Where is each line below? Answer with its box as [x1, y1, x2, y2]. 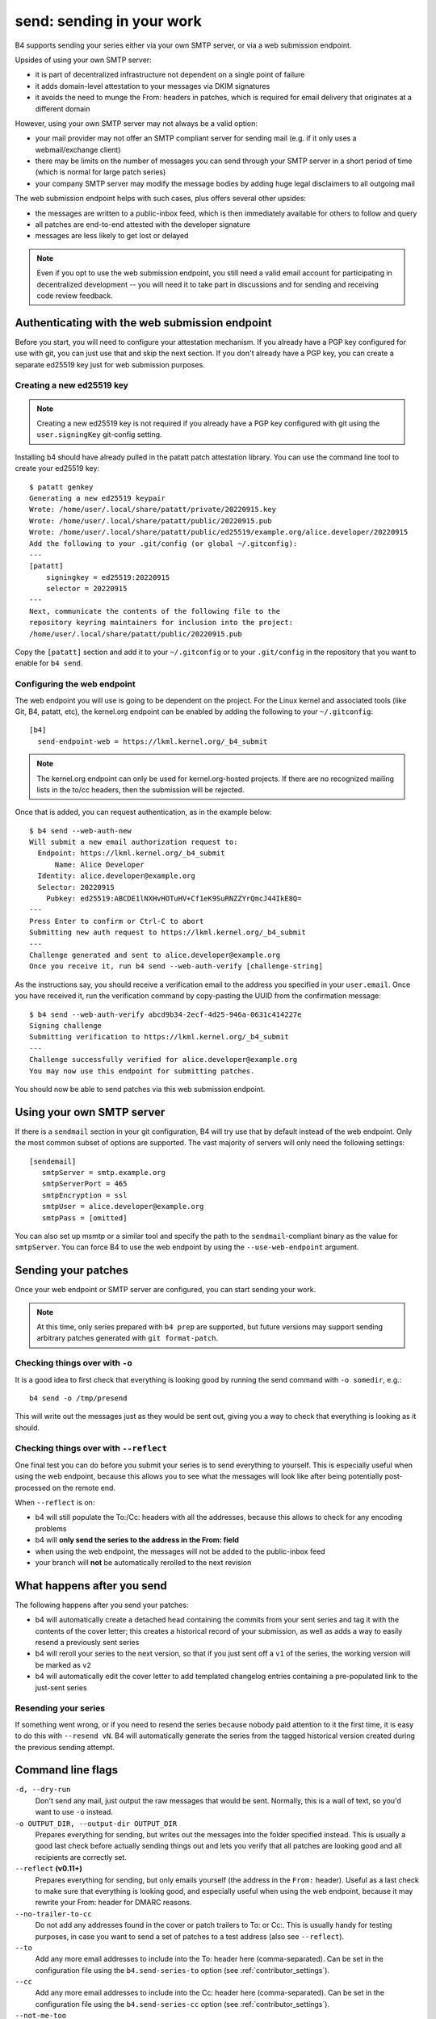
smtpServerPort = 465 [41, 1179, 128, 1189]
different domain [35, 103, 90, 113]
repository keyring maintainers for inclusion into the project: [29, 618, 294, 628]
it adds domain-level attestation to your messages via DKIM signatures [35, 81, 270, 90]
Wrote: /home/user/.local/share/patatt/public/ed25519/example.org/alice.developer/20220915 [29, 527, 409, 537]
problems [35, 1523, 67, 1534]
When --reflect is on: [15, 1498, 95, 1508]
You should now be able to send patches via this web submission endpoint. [15, 1084, 266, 1093]
